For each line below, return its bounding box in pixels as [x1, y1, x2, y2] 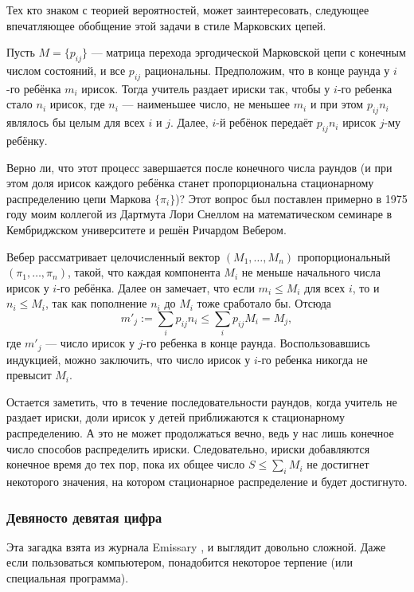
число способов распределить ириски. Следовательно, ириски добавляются [6, 440, 370, 457]
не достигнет [307, 456, 369, 472]
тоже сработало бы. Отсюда [197, 295, 331, 312]
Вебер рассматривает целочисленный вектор [6, 248, 221, 265]
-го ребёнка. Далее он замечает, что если [57, 279, 255, 296]
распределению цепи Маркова [6, 190, 151, 206]
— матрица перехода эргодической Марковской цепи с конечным [91, 44, 406, 61]
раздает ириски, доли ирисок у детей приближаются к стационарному [6, 409, 346, 425]
